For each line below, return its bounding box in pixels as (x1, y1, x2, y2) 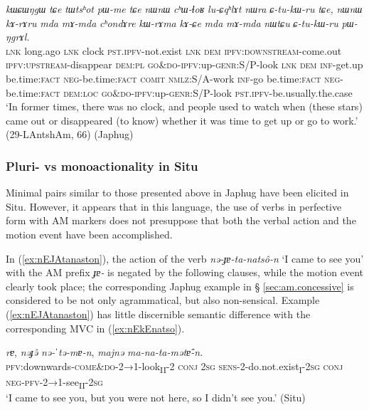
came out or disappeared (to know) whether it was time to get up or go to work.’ (6, 112, 358, 127)
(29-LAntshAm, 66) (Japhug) (6, 127, 134, 142)
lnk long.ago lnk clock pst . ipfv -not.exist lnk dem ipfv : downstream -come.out (6, 43, 342, 58)
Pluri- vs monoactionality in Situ (6, 157, 198, 174)
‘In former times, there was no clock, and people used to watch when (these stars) (6, 99, 363, 114)
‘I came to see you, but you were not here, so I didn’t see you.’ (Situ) (6, 389, 306, 404)
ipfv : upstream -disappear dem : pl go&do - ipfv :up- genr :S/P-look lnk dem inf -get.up (6, 57, 363, 72)
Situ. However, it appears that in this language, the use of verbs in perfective (6, 199, 342, 214)
